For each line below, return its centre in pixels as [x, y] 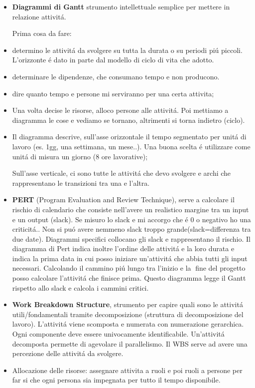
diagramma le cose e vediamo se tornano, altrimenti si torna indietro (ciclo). [128, 120]
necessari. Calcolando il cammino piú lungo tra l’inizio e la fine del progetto [129, 268]
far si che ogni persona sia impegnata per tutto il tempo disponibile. [116, 380]
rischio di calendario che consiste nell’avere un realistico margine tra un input [130, 209]
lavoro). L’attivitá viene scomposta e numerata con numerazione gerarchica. [128, 324]
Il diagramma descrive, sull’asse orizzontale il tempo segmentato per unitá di [129, 137]
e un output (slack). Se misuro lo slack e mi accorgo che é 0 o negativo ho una [131, 219]
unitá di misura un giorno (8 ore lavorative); [80, 156]
